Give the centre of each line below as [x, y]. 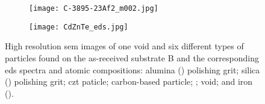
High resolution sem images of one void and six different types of [124, 46]
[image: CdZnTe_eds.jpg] [79, 27]
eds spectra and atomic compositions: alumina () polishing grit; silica [132, 69]
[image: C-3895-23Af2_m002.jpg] [94, 8]
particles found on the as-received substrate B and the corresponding [132, 57]
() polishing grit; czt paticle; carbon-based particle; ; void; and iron [129, 81]
